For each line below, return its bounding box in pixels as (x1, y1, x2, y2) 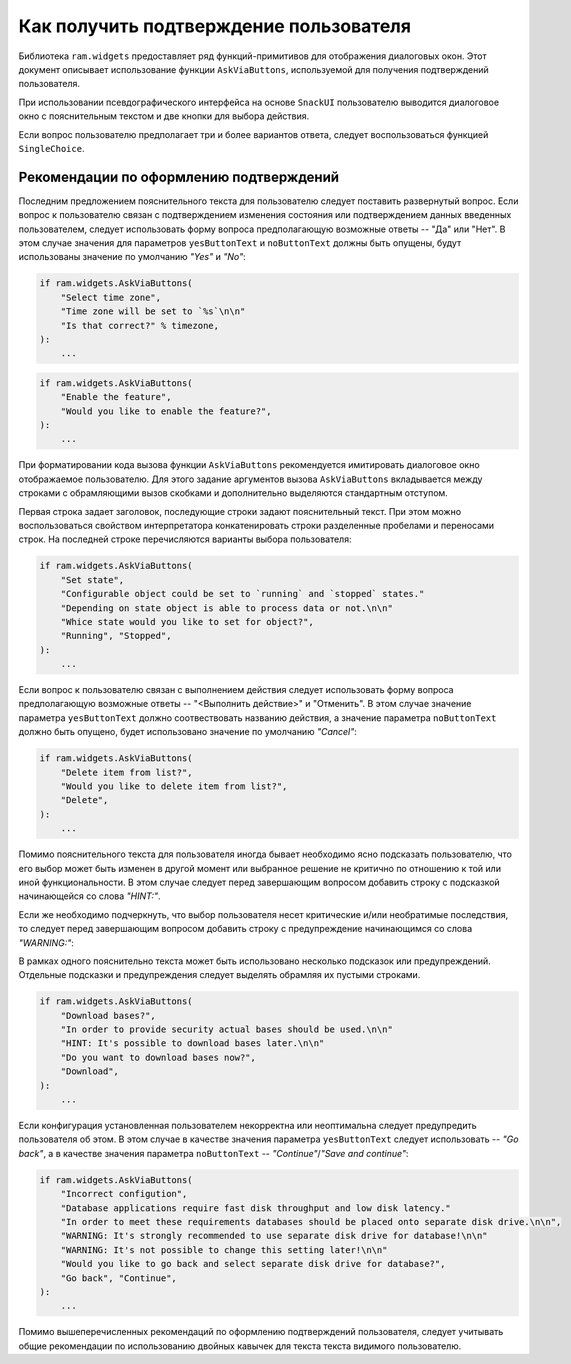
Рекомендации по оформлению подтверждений (18, 168, 340, 185)
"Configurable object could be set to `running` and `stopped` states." (60, 588, 425, 600)
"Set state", (60, 574, 125, 585)
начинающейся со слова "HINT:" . (18, 890, 161, 902)
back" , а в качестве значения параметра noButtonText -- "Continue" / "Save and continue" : (18, 1147, 409, 1159)
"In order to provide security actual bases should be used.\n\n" (60, 1024, 394, 1035)
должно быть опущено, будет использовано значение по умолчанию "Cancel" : (18, 726, 357, 738)
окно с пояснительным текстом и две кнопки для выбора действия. (18, 110, 310, 122)
